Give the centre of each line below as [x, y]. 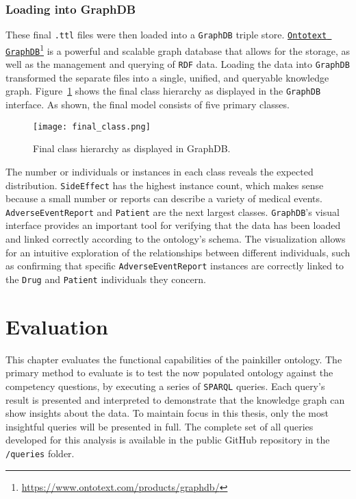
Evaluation [57, 326]
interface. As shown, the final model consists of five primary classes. [148, 105]
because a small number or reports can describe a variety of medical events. [164, 198]
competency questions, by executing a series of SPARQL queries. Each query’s [165, 386]
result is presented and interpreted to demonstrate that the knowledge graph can [175, 399]
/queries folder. [40, 453]
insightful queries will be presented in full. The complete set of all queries [160, 426]
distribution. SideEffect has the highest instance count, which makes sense [165, 185]
